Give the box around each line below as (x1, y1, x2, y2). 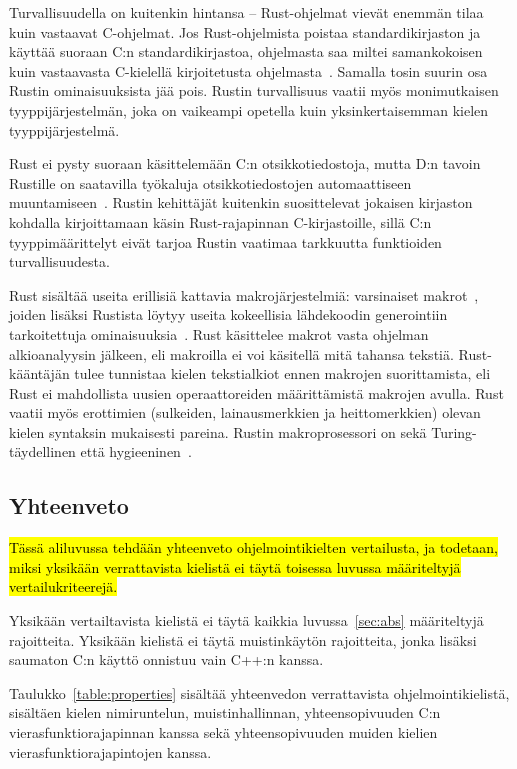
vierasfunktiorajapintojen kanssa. (9, 741, 212, 762)
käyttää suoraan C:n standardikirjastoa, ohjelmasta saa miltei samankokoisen (9, 41, 483, 62)
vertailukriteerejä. (9, 576, 118, 597)
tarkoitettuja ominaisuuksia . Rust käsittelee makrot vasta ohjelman (9, 323, 429, 344)
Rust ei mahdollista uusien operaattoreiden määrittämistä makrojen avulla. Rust (9, 382, 504, 403)
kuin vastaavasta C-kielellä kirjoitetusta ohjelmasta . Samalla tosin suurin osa (9, 60, 488, 81)
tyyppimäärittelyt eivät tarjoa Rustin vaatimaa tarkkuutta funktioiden (9, 231, 442, 252)
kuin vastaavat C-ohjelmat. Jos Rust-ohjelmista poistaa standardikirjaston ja (9, 21, 481, 42)
